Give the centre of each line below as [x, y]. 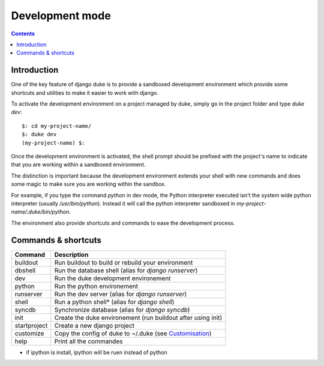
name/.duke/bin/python [40, 212]
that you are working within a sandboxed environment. [78, 164]
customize [29, 333]
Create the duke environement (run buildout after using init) [138, 317]
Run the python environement [96, 286]
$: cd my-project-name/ [57, 126]
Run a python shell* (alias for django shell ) [114, 302]
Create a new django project [94, 325]
